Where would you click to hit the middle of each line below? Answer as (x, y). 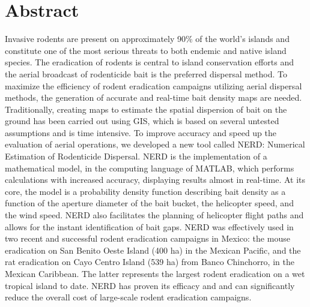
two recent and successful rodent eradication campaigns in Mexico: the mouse (147, 238)
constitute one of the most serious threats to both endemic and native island (146, 50)
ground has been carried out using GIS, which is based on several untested (142, 121)
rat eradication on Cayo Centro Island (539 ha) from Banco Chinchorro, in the (150, 262)
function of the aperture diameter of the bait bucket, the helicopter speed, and (149, 203)
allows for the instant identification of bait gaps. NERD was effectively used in (149, 226)
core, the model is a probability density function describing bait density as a (145, 191)
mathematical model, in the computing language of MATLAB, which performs (150, 168)
